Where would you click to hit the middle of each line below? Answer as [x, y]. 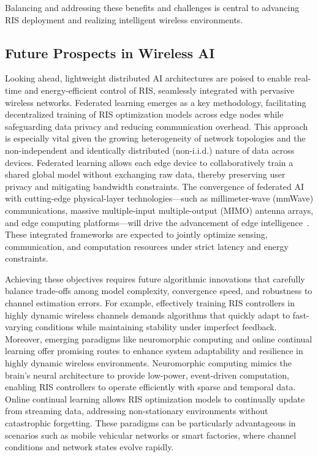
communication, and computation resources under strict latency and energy [147, 246]
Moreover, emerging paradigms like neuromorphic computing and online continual [159, 338]
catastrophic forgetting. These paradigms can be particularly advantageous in [150, 423]
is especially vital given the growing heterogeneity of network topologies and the [155, 138]
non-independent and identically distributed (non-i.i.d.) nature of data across [150, 150]
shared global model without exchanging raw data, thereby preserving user [145, 174]
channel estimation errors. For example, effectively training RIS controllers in [150, 303]
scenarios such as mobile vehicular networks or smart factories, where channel [151, 435]
